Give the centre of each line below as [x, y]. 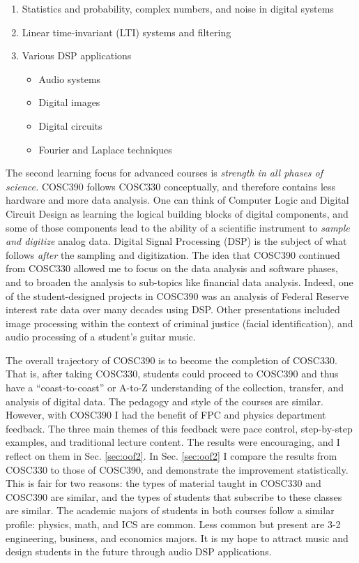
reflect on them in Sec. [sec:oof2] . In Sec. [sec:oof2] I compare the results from [171, 456]
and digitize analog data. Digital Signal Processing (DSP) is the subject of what [176, 241]
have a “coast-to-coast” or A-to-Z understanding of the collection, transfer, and [175, 388]
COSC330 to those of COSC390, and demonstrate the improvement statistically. [177, 469]
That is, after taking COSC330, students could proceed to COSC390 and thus [172, 374]
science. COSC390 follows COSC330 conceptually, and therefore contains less [171, 186]
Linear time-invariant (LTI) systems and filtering [127, 32]
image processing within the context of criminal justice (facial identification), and [179, 323]
